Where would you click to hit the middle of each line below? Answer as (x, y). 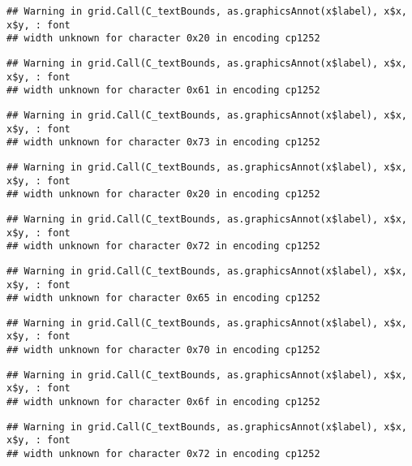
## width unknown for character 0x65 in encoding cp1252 (163, 298)
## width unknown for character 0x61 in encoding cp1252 (163, 91)
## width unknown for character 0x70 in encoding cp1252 (163, 350)
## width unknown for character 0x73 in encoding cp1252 (163, 142)
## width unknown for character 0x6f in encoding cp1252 (163, 402)
